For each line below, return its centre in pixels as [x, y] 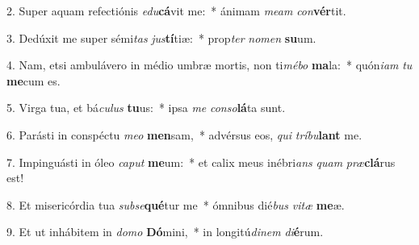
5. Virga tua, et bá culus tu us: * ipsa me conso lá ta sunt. [146, 108]
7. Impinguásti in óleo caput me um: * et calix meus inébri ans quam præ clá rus [201, 162]
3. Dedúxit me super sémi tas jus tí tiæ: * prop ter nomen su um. [161, 37]
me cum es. [34, 80]
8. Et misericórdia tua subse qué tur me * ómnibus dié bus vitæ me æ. [176, 204]
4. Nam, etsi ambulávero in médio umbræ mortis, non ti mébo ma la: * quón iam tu [209, 65]
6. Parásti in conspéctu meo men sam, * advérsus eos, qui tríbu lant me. [184, 134]
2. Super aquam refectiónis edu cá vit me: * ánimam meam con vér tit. [176, 10]
